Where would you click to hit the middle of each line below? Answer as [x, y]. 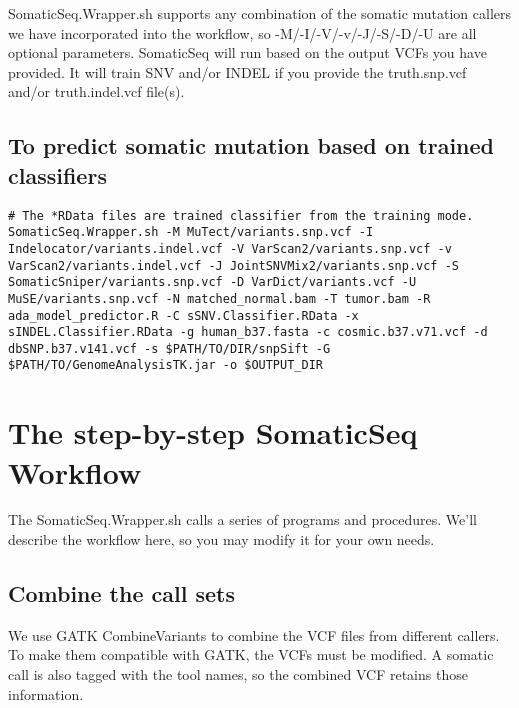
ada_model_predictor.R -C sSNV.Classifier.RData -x [183, 315]
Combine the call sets [121, 593]
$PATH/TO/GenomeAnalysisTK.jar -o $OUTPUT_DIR [165, 365]
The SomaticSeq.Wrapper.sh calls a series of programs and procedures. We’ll [242, 519]
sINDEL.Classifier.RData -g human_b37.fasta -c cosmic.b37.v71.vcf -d [248, 332]
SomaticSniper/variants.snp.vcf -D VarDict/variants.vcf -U [212, 282]
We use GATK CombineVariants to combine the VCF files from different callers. [254, 634]
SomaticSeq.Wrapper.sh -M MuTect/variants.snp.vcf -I [191, 232]
